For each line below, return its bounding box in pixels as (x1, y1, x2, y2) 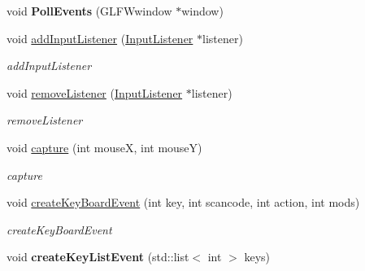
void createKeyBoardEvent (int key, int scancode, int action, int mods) (7, 194, 360, 211)
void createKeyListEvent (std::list (7, 248, 189, 265)
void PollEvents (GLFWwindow (7, 2, 172, 19)
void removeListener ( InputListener (7, 84, 183, 101)
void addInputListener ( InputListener (7, 29, 193, 46)
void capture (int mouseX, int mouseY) (7, 138, 202, 155)
